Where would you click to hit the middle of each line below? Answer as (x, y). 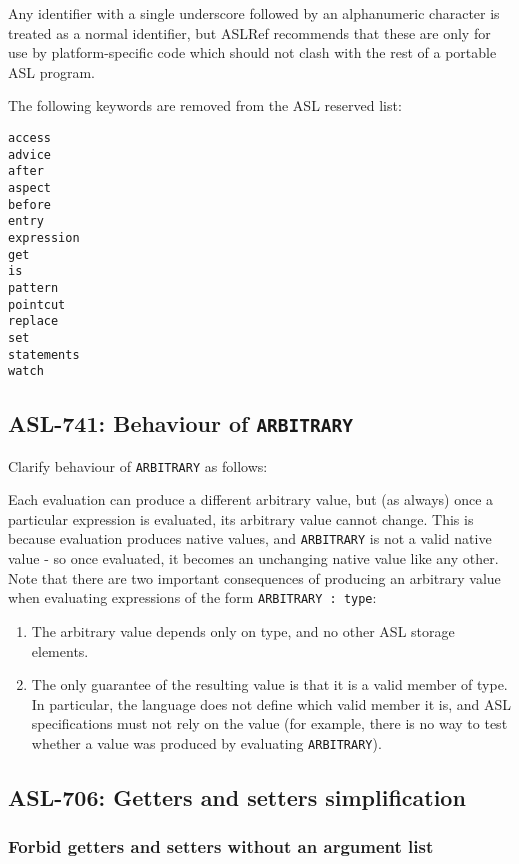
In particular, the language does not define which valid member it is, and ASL (271, 703)
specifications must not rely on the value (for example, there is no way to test (269, 723)
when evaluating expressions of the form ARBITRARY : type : (192, 597)
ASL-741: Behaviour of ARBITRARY (181, 423)
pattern (33, 287)
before (29, 204)
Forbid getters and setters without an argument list (221, 846)
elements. (60, 650)
